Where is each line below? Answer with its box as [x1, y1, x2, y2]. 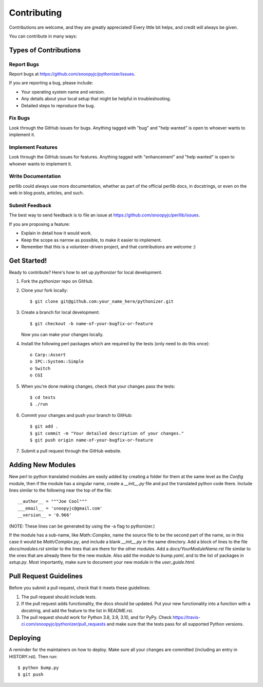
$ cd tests [30, 394, 56, 400]
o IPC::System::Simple [30, 359, 84, 364]
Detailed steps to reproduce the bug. [21, 102, 95, 108]
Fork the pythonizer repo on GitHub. [21, 278, 94, 284]
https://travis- [172, 614, 201, 620]
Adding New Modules [9, 461, 76, 469]
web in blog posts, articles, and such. [9, 190, 84, 196]
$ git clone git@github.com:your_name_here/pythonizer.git [30, 299, 174, 304]
